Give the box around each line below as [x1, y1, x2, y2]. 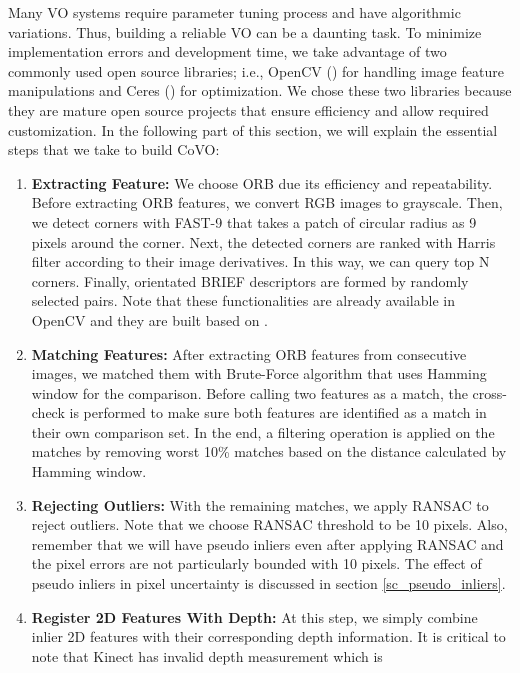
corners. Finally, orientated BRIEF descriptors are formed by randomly [31, 270, 469, 291]
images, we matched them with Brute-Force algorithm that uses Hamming [31, 363, 487, 384]
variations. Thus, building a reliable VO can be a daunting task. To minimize [8, 21, 482, 42]
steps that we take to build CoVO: [8, 139, 220, 160]
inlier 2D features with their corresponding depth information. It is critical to [31, 626, 506, 647]
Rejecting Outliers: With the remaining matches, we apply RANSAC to [31, 494, 489, 515]
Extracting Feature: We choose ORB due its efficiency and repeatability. [31, 172, 493, 193]
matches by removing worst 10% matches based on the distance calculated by [31, 441, 507, 462]
